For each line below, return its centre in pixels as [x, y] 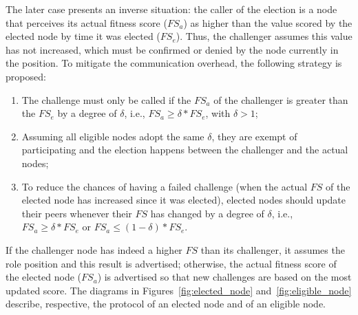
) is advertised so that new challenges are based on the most [224, 277]
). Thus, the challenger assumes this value [264, 36]
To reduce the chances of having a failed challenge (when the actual [165, 186]
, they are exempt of [254, 136]
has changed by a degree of [207, 213]
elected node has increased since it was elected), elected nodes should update [184, 200]
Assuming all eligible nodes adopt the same [113, 136]
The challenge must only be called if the [106, 99]
